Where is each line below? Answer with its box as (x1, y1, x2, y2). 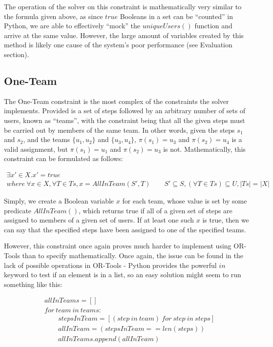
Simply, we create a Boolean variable (4, 195, 114, 205)
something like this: (4, 279, 63, 289)
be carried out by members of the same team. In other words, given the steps (4, 124, 235, 135)
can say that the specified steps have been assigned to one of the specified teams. (4, 224, 246, 234)
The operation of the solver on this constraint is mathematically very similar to (4, 1, 242, 11)
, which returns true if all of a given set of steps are (79, 205, 232, 215)
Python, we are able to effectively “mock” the (4, 20, 141, 31)
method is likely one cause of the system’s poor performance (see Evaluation (4, 40, 232, 50)
